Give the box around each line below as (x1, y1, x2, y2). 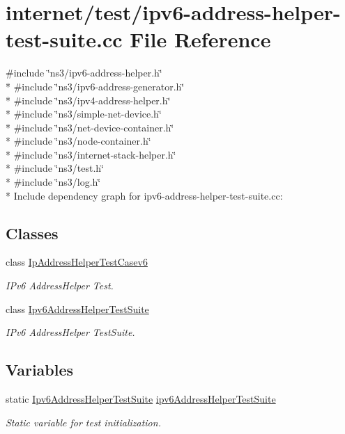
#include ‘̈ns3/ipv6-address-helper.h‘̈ (6, 65, 162, 80)
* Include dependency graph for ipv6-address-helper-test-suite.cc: (6, 188, 283, 202)
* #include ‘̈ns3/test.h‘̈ (6, 161, 104, 175)
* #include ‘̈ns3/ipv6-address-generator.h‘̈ (6, 79, 185, 93)
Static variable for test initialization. (6, 415, 161, 429)
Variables (6, 359, 74, 380)
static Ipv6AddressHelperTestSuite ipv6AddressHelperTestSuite (6, 392, 276, 406)
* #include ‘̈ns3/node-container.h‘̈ (6, 134, 151, 148)
